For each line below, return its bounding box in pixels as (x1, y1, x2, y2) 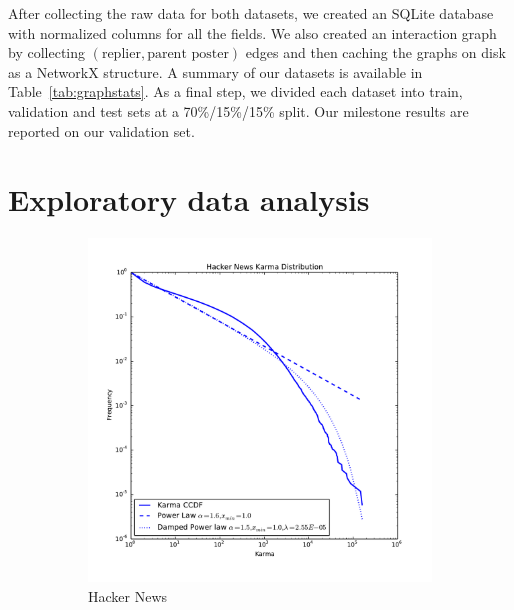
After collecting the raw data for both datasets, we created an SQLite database (8, 3, 494, 23)
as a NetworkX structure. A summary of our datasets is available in (8, 61, 423, 82)
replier (101, 47, 141, 62)
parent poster (147, 47, 229, 62)
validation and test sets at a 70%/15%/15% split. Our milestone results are (8, 100, 469, 121)
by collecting (8, 42, 85, 63)
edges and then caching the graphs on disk (245, 42, 506, 63)
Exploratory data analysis (8, 179, 370, 220)
